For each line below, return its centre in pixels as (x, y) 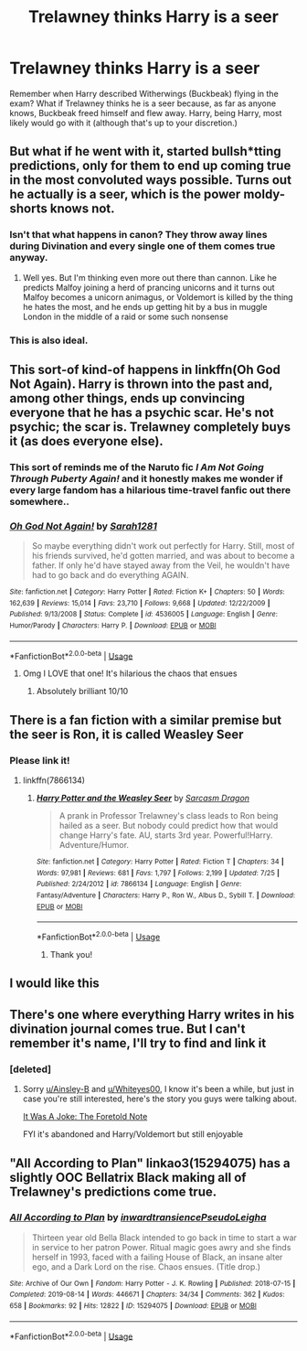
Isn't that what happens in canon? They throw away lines (138, 235)
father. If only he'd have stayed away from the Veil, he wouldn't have (161, 565)
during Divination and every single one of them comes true (143, 246)
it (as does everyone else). (87, 441)
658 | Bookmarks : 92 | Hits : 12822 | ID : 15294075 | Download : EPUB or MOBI (133, 1306)
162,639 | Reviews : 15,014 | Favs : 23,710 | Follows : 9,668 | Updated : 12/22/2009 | (140, 603)
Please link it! (40, 760)
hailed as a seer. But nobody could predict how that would (169, 826)
